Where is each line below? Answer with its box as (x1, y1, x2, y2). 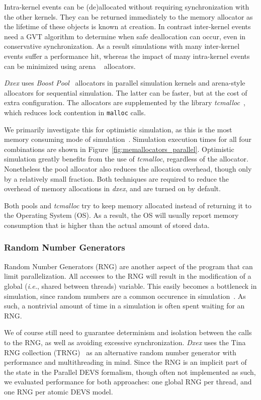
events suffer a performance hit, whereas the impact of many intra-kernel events (4, 50, 250, 61)
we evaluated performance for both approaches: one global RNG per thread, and (4, 376, 252, 387)
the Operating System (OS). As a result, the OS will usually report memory (4, 210, 239, 220)
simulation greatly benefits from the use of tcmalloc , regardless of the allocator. (4, 153, 248, 164)
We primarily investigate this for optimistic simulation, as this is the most (4, 124, 232, 134)
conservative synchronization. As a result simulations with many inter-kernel (4, 41, 240, 51)
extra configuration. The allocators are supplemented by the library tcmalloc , (4, 97, 245, 108)
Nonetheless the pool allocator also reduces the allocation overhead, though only (4, 163, 252, 174)
